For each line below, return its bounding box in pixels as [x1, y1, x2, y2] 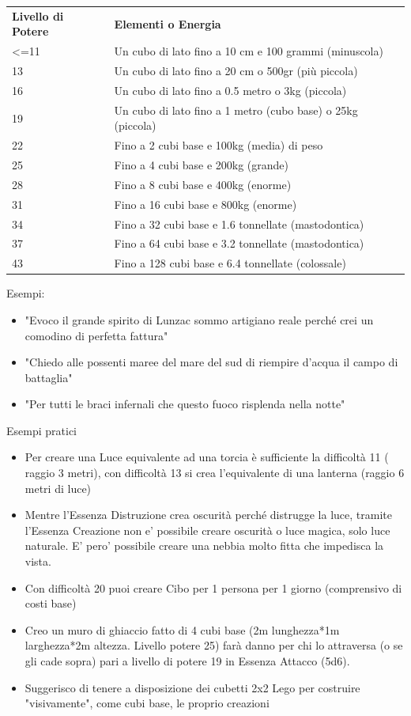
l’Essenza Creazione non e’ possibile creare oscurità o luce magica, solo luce [25, 521, 390, 538]
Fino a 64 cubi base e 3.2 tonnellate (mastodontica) [114, 235, 364, 252]
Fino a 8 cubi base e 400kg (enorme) [114, 176, 292, 192]
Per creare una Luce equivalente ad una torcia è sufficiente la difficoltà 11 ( [25, 449, 389, 465]
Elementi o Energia [114, 15, 221, 32]
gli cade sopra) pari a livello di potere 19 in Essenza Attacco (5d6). [25, 653, 350, 669]
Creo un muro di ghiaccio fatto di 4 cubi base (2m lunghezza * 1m [25, 621, 340, 638]
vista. [25, 553, 51, 570]
